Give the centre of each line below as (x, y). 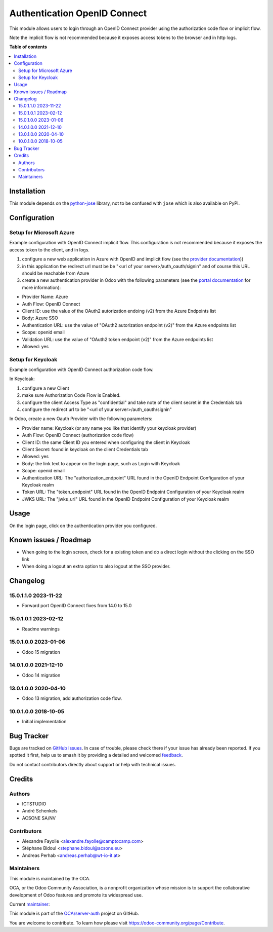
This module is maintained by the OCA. (50, 878)
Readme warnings (41, 629)
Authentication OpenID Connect (78, 13)
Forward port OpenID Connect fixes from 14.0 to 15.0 (77, 606)
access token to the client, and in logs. (49, 250)
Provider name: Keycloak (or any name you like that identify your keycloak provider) (109, 428)
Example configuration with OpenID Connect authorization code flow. (81, 369)
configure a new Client (45, 388)
